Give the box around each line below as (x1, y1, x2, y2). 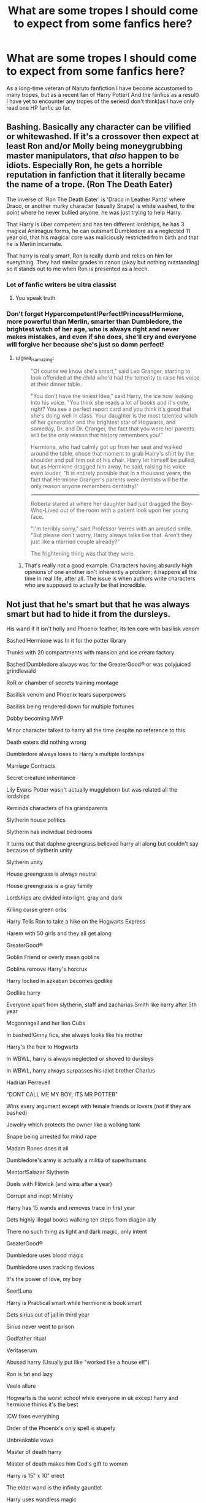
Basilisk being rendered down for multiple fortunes (6, 703, 134, 710)
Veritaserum (6, 1347, 37, 1354)
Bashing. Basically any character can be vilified (6, 122, 191, 132)
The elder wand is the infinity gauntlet (6, 1483, 102, 1491)
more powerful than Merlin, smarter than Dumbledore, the (6, 317, 183, 326)
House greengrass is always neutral (6, 870, 97, 878)
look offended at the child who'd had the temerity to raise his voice (30, 374, 200, 381)
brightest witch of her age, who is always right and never (6, 324, 180, 333)
